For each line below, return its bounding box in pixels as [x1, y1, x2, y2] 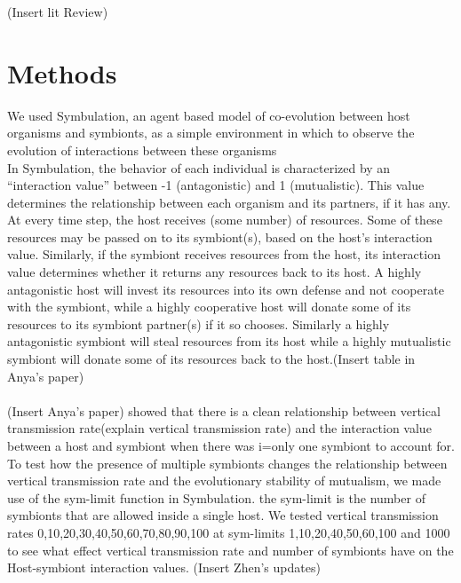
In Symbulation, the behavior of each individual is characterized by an [7, 158, 391, 177]
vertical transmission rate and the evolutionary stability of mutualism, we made [7, 471, 441, 490]
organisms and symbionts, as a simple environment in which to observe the [7, 123, 415, 142]
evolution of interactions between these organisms [7, 140, 277, 159]
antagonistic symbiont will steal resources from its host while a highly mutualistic [7, 332, 451, 351]
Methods [7, 54, 117, 91]
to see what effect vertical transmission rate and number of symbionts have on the [7, 540, 454, 559]
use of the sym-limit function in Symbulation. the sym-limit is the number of [7, 488, 425, 507]
